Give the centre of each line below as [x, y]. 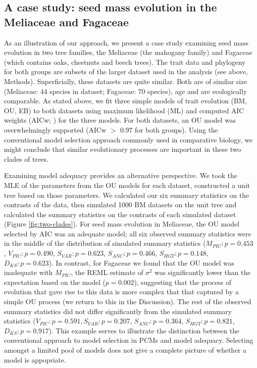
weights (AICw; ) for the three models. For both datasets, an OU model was [120, 120]
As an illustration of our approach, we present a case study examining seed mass [126, 42]
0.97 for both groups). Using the [169, 129]
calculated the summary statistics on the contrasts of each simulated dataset [120, 214]
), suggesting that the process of [182, 282]
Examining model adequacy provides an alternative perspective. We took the [121, 175]
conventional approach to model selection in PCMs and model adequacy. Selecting [129, 340]
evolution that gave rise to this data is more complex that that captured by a [121, 292]
